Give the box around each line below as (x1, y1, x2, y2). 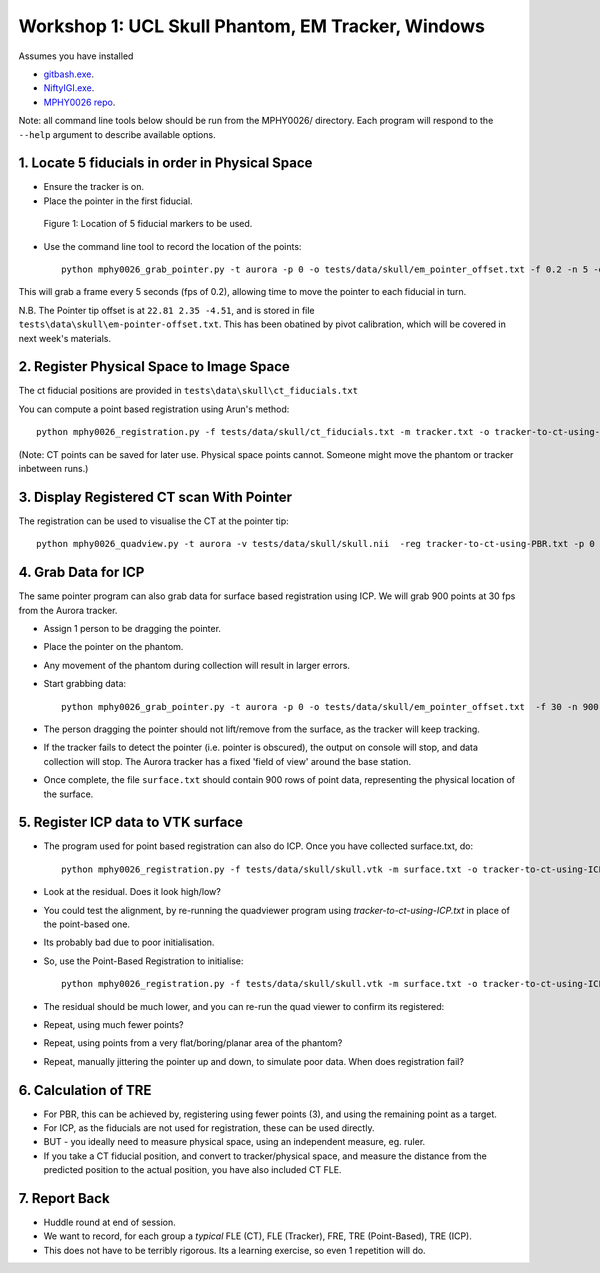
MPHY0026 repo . (43, 96, 116, 108)
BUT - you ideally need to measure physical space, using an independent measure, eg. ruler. (43, 1136, 426, 1148)
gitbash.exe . (43, 68, 95, 80)
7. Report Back (18, 1190, 110, 1207)
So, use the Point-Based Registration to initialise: (43, 955, 244, 967)
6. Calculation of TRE (18, 1081, 152, 1099)
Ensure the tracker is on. (43, 181, 145, 193)
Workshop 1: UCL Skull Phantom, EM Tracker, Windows (18, 15, 485, 37)
